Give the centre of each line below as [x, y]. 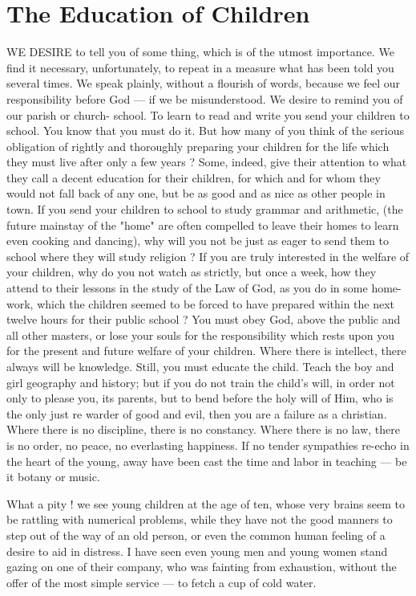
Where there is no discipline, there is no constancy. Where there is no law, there [203, 429]
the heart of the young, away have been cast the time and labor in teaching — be [207, 461]
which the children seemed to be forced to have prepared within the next [216, 303]
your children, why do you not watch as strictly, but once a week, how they [192, 272]
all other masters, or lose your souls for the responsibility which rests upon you [200, 335]
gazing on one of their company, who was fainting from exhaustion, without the [202, 567]
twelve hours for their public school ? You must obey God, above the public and [204, 319]
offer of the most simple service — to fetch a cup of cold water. [162, 582]
